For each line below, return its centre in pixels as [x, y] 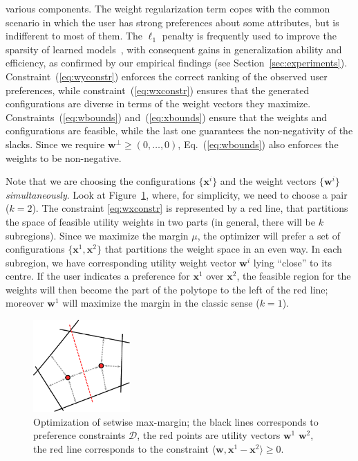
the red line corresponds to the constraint [121, 448]
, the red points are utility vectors [209, 435]
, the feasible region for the [294, 276]
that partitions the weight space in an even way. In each [223, 249]
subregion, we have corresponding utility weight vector [121, 262]
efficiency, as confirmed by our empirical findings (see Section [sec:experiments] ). [177, 63]
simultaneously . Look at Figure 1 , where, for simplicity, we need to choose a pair [177, 194]
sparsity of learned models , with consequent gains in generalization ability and [174, 49]
